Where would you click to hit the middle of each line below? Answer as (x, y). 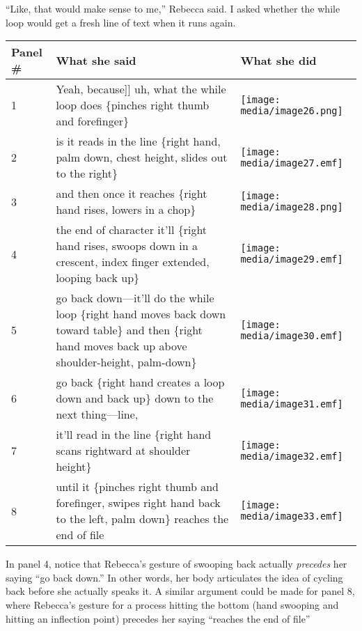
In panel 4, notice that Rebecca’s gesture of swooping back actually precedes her (176, 564)
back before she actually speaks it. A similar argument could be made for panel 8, (180, 591)
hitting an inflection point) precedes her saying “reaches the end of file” (158, 618)
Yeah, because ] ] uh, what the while (141, 89)
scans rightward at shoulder (123, 451)
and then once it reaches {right (132, 194)
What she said (96, 60)
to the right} (87, 173)
